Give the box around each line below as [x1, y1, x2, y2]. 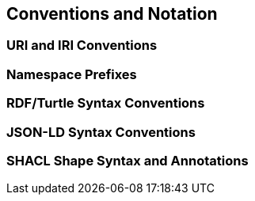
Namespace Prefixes [6, 66, 137, 82]
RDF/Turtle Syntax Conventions [6, 95, 205, 112]
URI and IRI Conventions [6, 37, 158, 54]
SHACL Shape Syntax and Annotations [6, 152, 249, 169]
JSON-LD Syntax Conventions [6, 123, 196, 140]
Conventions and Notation [6, 4, 218, 24]
